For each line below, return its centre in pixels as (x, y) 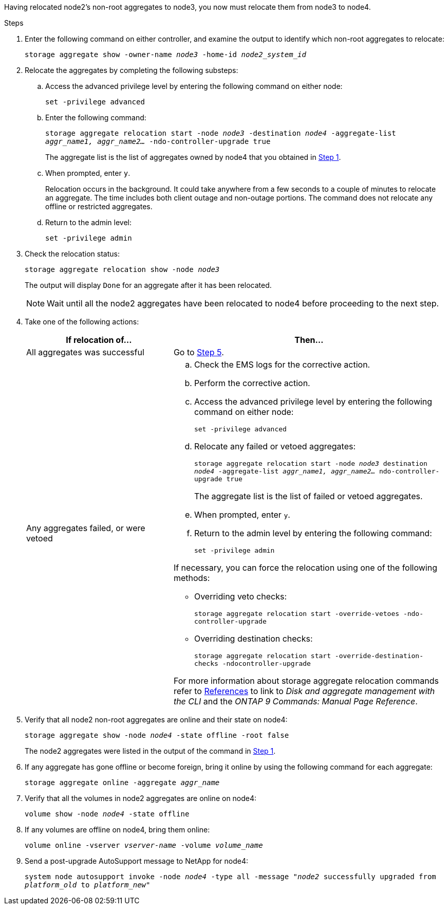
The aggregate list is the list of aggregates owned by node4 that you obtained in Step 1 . (193, 157)
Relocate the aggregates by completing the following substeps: (132, 70)
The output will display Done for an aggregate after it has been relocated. (148, 285)
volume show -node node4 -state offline (107, 814)
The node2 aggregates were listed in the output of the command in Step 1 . (150, 751)
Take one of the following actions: (82, 322)
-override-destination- (379, 656)
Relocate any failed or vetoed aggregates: (275, 446)
